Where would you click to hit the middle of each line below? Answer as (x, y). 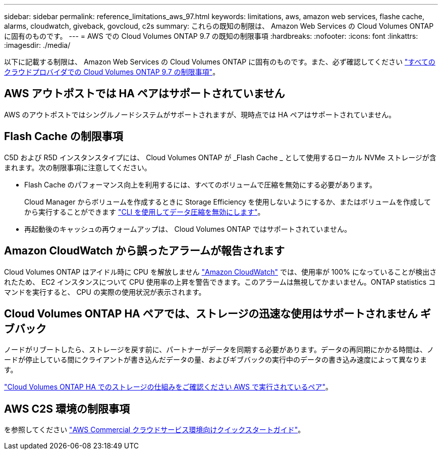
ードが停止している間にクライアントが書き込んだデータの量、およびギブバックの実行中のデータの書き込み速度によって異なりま (215, 360)
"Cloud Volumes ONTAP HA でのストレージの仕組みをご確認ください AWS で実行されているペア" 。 (169, 387)
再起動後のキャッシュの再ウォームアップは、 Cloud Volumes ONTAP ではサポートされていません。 (188, 229)
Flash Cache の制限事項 (64, 137)
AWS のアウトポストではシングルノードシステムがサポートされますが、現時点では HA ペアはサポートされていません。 (200, 114)
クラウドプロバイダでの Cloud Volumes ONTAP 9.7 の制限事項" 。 (112, 72)
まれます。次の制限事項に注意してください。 (78, 167)
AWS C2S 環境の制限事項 (67, 409)
